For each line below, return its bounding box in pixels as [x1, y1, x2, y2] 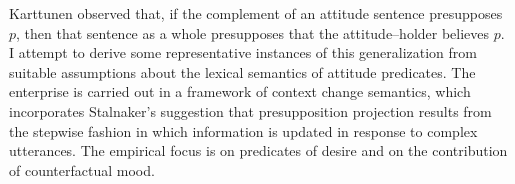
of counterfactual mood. [9, 159, 155, 180]
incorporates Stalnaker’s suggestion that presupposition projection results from [9, 100, 492, 121]
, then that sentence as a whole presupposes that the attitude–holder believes [16, 22, 490, 43]
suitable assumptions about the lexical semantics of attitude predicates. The [9, 61, 476, 82]
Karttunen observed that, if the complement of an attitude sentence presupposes [9, 3, 503, 23]
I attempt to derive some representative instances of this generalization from [9, 42, 477, 63]
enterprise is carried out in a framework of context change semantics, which [9, 81, 471, 102]
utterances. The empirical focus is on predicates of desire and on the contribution [9, 140, 508, 161]
